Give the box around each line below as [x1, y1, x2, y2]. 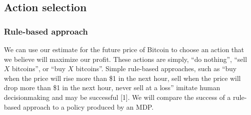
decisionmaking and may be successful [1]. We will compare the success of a [4, 92, 231, 102]
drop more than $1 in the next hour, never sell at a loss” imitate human [4, 82, 220, 93]
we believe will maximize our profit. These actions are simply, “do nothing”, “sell [4, 54, 247, 64]
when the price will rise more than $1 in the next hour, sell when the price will [4, 73, 241, 83]
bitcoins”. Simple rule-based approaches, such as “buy [75, 63, 237, 74]
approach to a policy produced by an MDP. [23, 101, 154, 112]
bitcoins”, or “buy [12, 63, 66, 74]
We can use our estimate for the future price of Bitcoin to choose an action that [4, 44, 244, 54]
